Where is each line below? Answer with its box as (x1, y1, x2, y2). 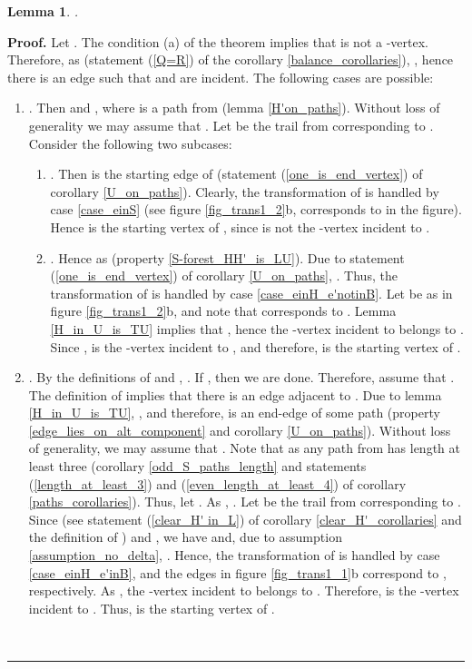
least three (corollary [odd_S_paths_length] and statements (28, 457, 367, 476)
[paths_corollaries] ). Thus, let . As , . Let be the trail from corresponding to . (28, 492, 461, 511)
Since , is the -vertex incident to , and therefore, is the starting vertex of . (50, 337, 461, 356)
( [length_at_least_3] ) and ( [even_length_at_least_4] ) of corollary (28, 474, 407, 493)
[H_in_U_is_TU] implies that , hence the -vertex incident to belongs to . (50, 319, 464, 338)
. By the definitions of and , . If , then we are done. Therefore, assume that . (28, 368, 455, 387)
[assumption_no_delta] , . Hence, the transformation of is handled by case (28, 546, 440, 565)
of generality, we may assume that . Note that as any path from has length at (28, 438, 460, 457)
